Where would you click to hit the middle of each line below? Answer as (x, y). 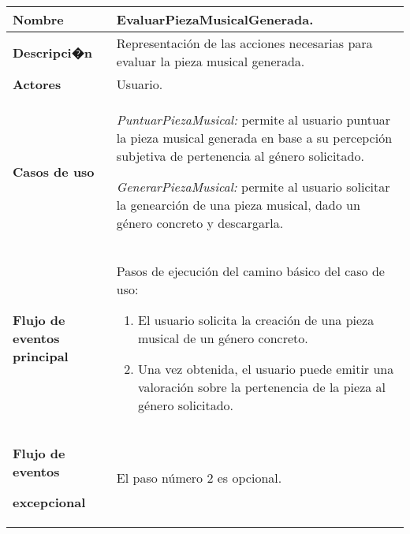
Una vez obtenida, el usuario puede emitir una (266, 369)
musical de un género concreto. (223, 338)
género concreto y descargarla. (200, 223)
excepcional (49, 502)
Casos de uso (54, 171)
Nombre (38, 19)
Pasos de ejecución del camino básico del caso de (250, 271)
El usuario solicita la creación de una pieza (256, 320)
